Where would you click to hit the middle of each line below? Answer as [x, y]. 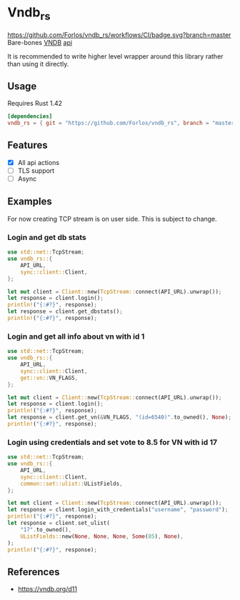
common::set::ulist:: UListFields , [71, 484]
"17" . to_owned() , [46, 529]
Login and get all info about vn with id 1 [76, 336]
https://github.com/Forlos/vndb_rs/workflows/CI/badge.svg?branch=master [119, 35]
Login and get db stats [47, 237]
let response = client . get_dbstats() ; [65, 311]
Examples [30, 202]
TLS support [36, 170]
